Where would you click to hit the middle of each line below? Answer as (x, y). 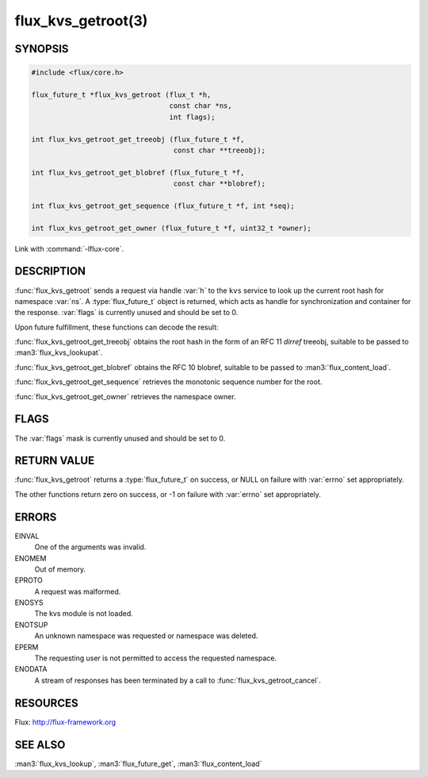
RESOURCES (46, 703)
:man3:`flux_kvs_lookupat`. (59, 352)
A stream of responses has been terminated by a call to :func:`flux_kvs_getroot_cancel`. (178, 680)
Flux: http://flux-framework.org (65, 721)
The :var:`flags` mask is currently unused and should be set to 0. (120, 438)
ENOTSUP (31, 625)
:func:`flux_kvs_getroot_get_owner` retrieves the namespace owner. (126, 396)
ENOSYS (29, 602)
